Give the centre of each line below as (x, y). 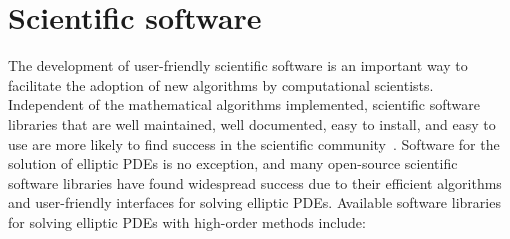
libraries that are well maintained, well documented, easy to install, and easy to (252, 123)
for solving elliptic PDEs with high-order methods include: (187, 221)
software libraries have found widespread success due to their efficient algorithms (255, 182)
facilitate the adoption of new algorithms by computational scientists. (221, 84)
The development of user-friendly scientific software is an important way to (238, 65)
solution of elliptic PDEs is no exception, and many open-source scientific (233, 163)
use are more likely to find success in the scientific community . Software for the (254, 143)
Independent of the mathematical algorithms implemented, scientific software (244, 104)
